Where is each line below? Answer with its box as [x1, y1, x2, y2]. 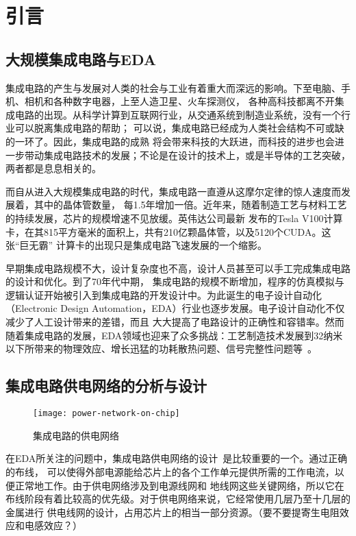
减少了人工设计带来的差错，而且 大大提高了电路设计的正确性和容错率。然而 [5, 315, 344, 329]
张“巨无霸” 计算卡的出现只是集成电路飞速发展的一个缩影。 [5, 238, 267, 252]
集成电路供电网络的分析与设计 [5, 375, 207, 396]
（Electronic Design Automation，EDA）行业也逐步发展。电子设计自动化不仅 [5, 301, 345, 315]
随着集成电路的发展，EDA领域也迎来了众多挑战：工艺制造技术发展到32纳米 [5, 328, 343, 342]
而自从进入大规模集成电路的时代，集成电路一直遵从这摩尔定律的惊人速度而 [5, 184, 341, 198]
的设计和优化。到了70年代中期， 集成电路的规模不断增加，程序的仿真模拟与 [5, 274, 344, 289]
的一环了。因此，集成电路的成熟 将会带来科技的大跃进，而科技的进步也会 [5, 134, 335, 148]
